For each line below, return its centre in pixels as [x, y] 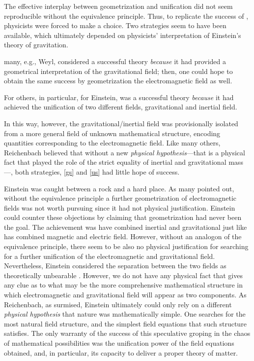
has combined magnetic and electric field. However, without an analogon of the [123, 236]
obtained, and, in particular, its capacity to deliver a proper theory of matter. [121, 352]
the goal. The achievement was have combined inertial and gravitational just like [126, 227]
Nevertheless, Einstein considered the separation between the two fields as [115, 266]
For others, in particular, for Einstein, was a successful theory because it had [119, 97]
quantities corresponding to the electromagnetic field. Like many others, [112, 143]
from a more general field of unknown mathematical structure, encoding [112, 133]
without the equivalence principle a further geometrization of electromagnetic [120, 198]
